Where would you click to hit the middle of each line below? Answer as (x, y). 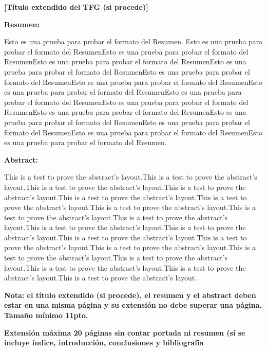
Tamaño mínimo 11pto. (46, 315)
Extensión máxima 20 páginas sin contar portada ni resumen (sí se (125, 332)
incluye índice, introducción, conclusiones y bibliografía (104, 343)
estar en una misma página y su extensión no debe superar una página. (133, 305)
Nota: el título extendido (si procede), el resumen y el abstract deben (130, 295)
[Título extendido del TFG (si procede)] (76, 7)
